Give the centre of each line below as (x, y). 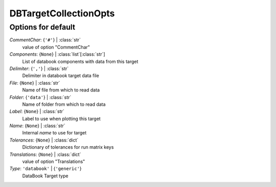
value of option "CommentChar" (56, 47)
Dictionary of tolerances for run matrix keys (68, 147)
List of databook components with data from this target (80, 61)
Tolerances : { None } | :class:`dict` (44, 140)
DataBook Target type (45, 176)
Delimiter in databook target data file (61, 76)
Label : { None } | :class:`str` (37, 111)
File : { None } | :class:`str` (35, 83)
